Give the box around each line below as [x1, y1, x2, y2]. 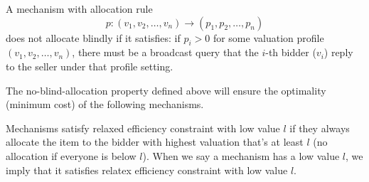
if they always [289, 120, 350, 135]
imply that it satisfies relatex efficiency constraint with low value [6, 162, 288, 177]
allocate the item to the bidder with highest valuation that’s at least [6, 134, 304, 149]
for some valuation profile [213, 30, 324, 45]
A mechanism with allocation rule [6, 1, 153, 16]
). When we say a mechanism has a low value [142, 148, 340, 163]
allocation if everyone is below [6, 148, 137, 163]
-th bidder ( [265, 45, 316, 60]
